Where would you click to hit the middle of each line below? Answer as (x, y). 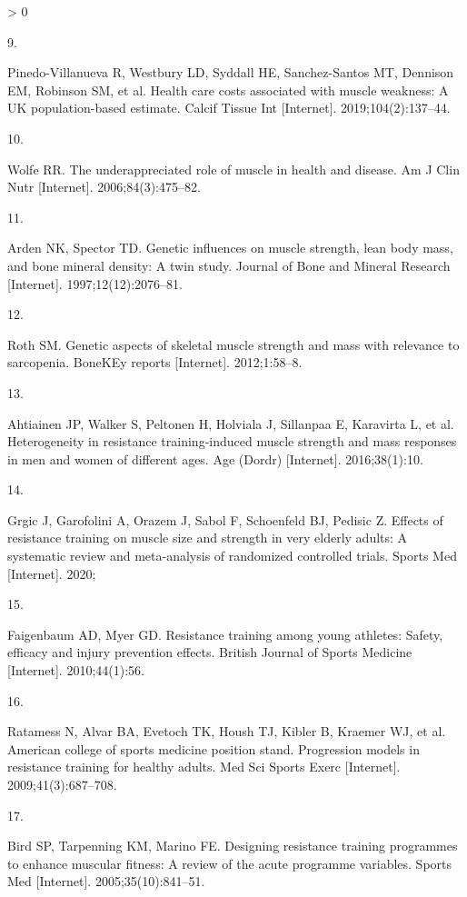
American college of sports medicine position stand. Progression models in (214, 748)
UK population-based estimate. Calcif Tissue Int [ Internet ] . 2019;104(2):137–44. (229, 108)
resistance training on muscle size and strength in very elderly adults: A (208, 538)
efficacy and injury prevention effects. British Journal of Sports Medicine (210, 652)
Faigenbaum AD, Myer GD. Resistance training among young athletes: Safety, (225, 634)
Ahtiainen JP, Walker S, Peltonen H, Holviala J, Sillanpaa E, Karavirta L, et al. (231, 423)
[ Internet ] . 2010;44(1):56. (76, 670)
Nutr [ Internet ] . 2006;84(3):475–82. (104, 187)
